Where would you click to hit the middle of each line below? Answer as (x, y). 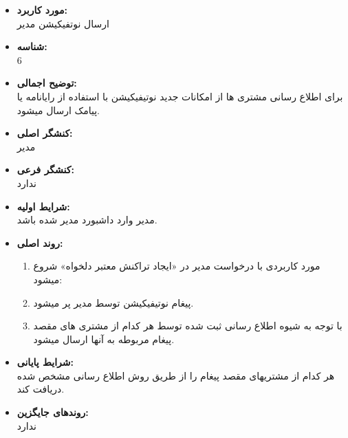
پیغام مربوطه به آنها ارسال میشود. (104, 339)
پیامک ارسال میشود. (58, 110)
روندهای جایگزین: (53, 412)
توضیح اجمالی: (47, 83)
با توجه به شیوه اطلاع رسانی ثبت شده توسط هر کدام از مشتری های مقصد (188, 326)
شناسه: (32, 46)
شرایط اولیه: (43, 206)
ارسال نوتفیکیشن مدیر (63, 23)
